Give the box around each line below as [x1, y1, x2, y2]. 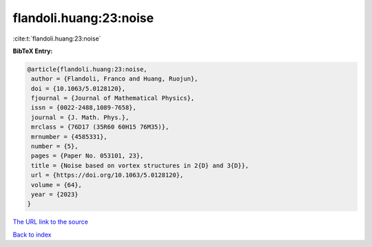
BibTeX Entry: [12, 47, 53, 55]
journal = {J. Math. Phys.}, [31, 114, 130, 121]
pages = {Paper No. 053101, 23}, [31, 152, 144, 160]
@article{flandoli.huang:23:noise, [27, 65, 147, 73]
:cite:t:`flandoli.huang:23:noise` [12, 34, 101, 43]
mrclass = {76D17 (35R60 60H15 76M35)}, [31, 123, 169, 131]
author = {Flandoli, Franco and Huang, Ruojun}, [31, 75, 198, 83]
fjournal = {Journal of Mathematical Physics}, [31, 94, 195, 103]
